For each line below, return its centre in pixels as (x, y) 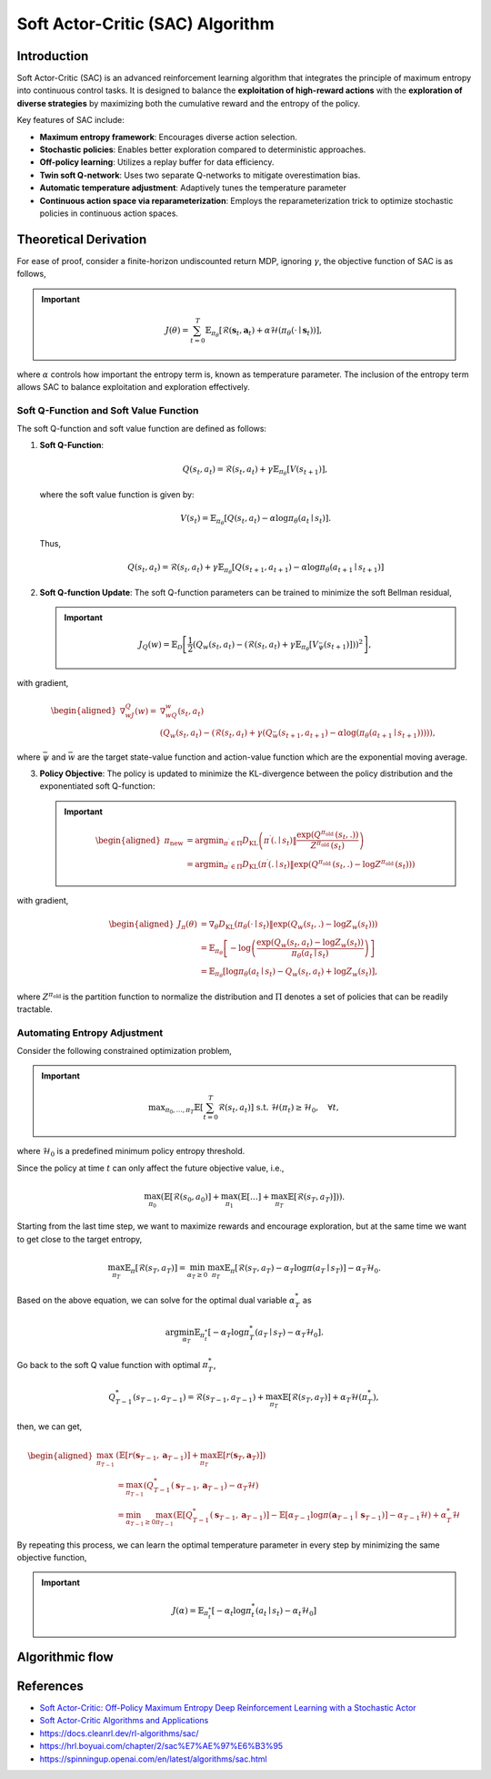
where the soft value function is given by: (117, 494)
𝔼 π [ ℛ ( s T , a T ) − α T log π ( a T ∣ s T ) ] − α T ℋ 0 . (303, 1269)
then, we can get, (50, 1426)
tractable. (35, 1009)
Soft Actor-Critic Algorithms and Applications (124, 1721)
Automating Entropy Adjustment (90, 1032)
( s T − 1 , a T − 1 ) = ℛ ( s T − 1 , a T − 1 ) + (198, 1398)
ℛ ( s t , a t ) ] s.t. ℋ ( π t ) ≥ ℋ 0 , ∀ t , (279, 1109)
